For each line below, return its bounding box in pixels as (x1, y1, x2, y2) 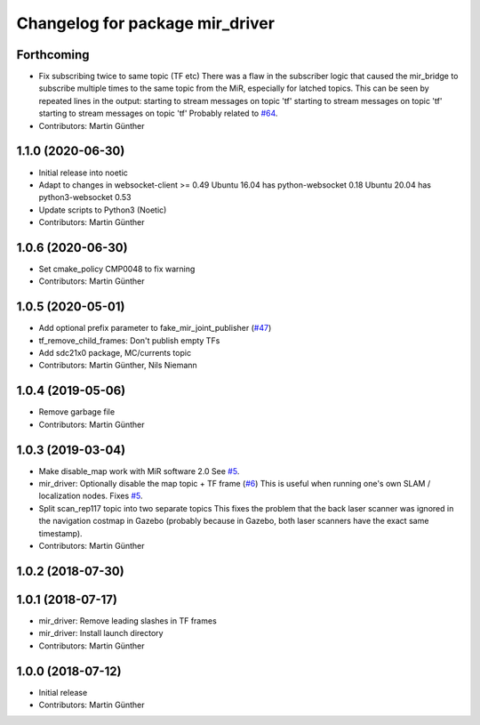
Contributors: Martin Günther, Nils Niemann (38, 360, 197, 371)
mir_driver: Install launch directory (38, 628, 164, 639)
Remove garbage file (38, 407, 116, 417)
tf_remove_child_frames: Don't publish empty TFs (38, 334, 220, 346)
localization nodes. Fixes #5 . (38, 490, 143, 502)
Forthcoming (16, 47, 90, 62)
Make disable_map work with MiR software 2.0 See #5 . (38, 465, 240, 476)
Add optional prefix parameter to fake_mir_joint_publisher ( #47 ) (38, 323, 272, 334)
